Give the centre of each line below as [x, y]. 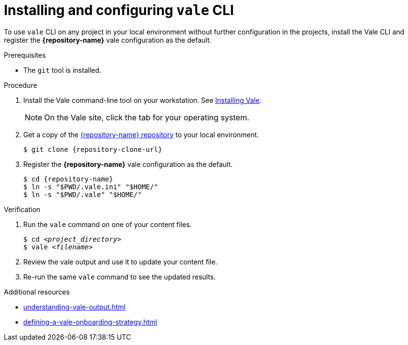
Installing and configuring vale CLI [119, 10]
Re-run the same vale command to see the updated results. [120, 277]
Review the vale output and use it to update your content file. [120, 262]
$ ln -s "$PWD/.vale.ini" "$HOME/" [91, 187]
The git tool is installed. [63, 70]
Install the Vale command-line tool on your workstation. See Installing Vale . [142, 100]
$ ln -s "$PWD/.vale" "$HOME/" [83, 194]
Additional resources [37, 292]
